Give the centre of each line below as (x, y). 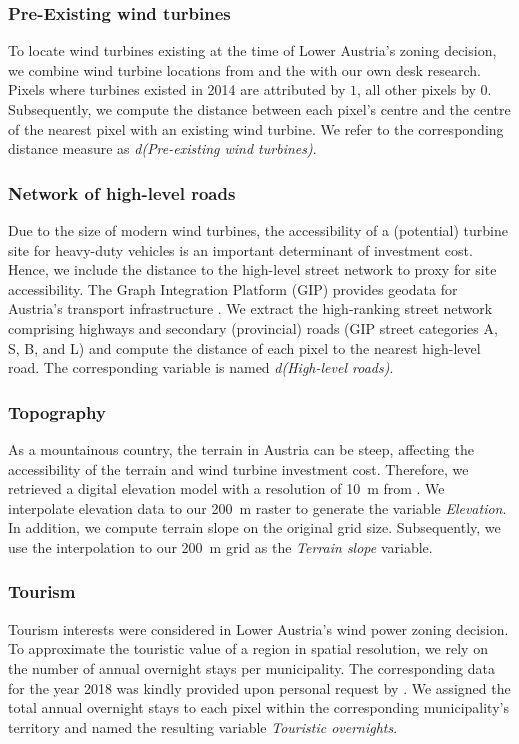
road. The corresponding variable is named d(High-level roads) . (201, 367)
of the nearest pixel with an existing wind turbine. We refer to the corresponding (256, 128)
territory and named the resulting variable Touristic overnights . (203, 726)
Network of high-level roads (122, 192)
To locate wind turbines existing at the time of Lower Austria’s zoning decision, (252, 50)
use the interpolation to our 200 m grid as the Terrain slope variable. (220, 546)
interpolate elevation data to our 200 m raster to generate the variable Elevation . (257, 507)
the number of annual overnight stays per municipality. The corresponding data (251, 667)
